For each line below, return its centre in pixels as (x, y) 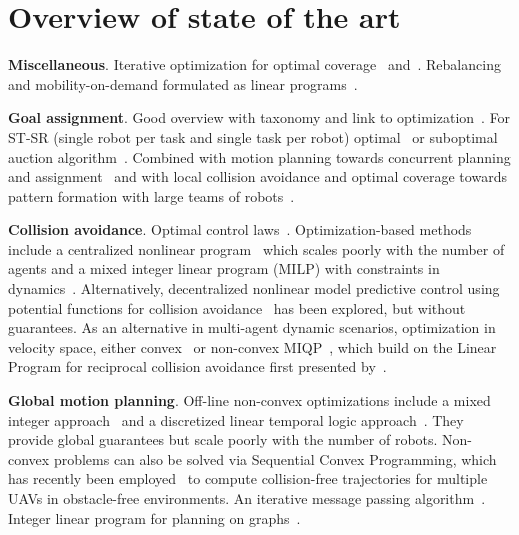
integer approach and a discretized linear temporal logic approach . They (236, 419)
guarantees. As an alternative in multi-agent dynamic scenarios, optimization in (252, 327)
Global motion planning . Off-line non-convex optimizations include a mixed (249, 400)
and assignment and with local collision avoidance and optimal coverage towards (257, 176)
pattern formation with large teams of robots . (151, 195)
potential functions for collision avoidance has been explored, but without (237, 307)
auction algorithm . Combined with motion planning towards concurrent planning (259, 156)
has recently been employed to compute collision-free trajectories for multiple (248, 478)
